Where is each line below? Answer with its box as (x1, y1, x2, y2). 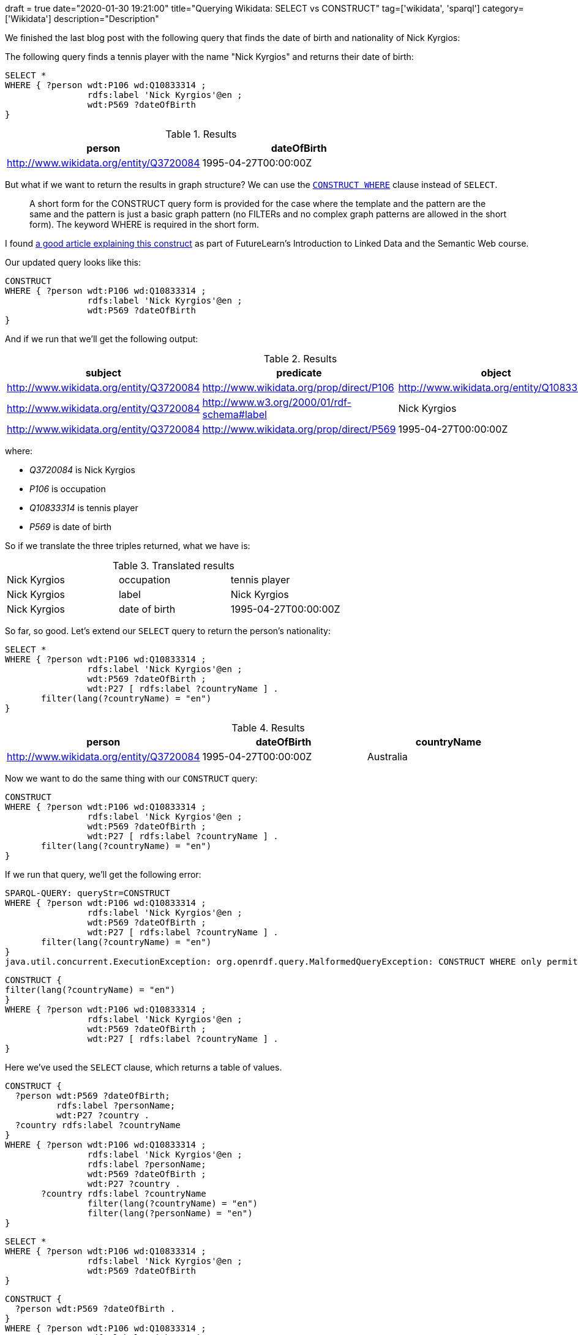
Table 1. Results (165, 128, 237, 140)
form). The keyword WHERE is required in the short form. (29, 219, 260, 230)
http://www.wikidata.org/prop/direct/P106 (202, 381, 394, 394)
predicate (276, 367, 322, 379)
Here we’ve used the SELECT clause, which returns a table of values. (5, 1062, 282, 1072)
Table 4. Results (231, 722, 305, 734)
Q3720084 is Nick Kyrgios (29, 465, 135, 475)
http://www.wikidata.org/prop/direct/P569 (202, 423, 396, 435)
